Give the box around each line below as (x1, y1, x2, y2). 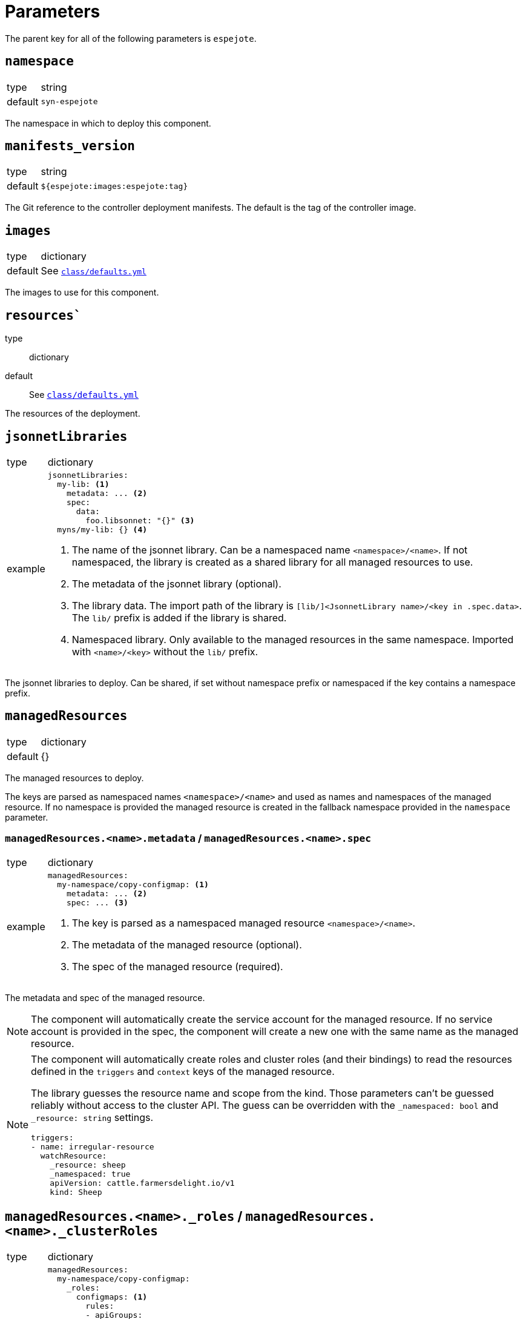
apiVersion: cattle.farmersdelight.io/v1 (50, 1178, 235, 1188)
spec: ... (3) (67, 898, 128, 907)
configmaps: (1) (76, 1292, 148, 1302)
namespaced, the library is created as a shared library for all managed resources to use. (71, 555, 473, 568)
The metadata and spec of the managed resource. (5, 992, 205, 1003)
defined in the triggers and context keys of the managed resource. (31, 1065, 335, 1077)
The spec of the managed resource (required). (71, 960, 283, 973)
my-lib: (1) (57, 479, 110, 489)
